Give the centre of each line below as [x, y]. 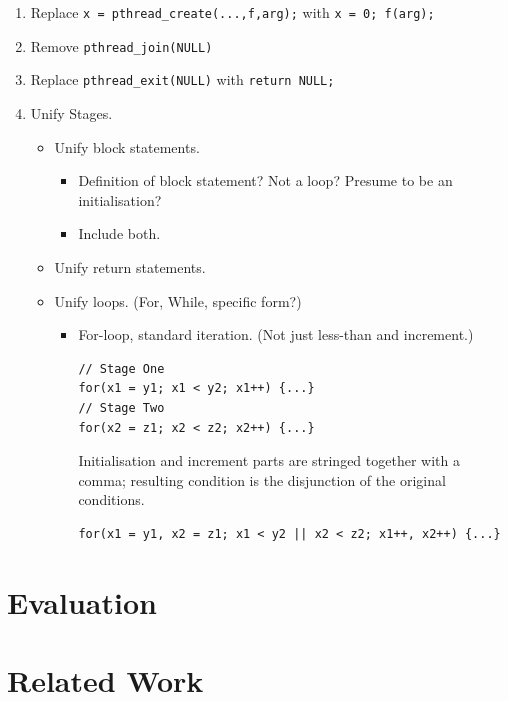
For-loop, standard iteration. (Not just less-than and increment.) [276, 334]
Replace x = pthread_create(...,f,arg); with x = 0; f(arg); [232, 12]
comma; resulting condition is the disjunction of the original [262, 479]
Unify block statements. [127, 146]
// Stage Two [121, 407]
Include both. [119, 233]
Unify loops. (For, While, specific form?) [178, 300]
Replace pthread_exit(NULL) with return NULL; [182, 79]
